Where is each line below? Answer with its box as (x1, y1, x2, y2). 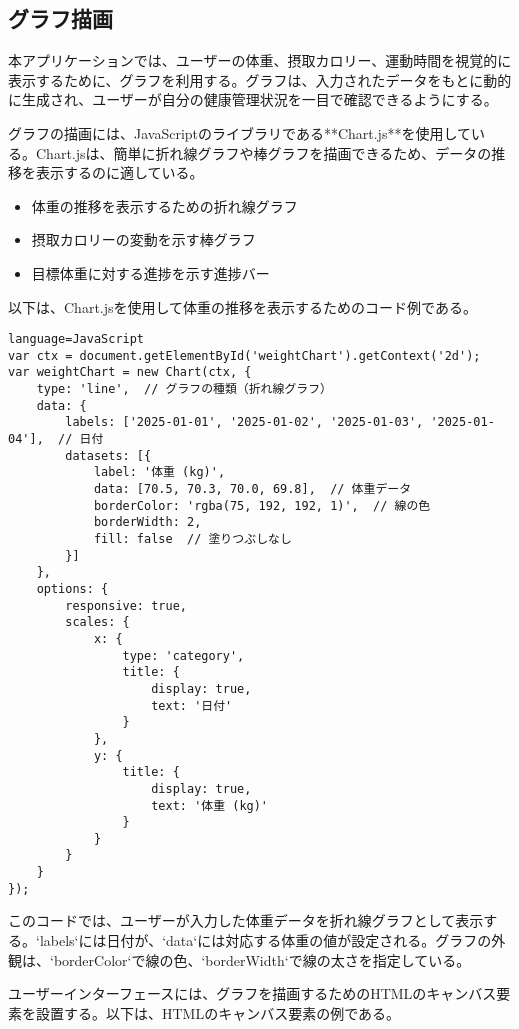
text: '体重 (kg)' (151, 798, 269, 813)
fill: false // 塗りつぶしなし (93, 532, 292, 547)
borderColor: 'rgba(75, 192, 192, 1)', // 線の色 (93, 498, 431, 513)
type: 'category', (122, 648, 245, 663)
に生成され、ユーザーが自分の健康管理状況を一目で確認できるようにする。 (8, 89, 498, 110)
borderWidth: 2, (93, 515, 202, 530)
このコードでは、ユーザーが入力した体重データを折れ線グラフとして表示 (8, 910, 484, 931)
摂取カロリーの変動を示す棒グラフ (31, 229, 256, 250)
